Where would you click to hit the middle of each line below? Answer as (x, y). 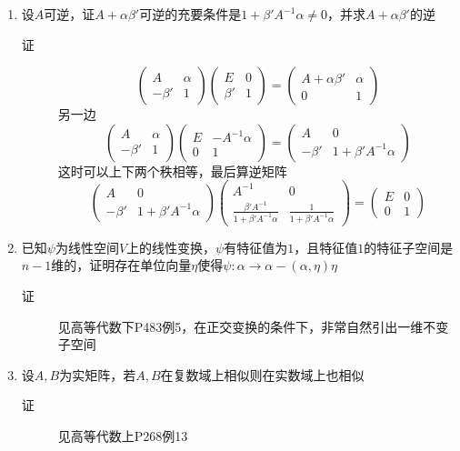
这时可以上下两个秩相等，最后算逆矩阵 (172, 170)
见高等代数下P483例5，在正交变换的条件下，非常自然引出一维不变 (253, 326)
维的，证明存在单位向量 (121, 265)
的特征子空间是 (409, 247)
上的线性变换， (171, 247)
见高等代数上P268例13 (123, 435)
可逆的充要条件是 (190, 14)
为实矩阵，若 (98, 374)
